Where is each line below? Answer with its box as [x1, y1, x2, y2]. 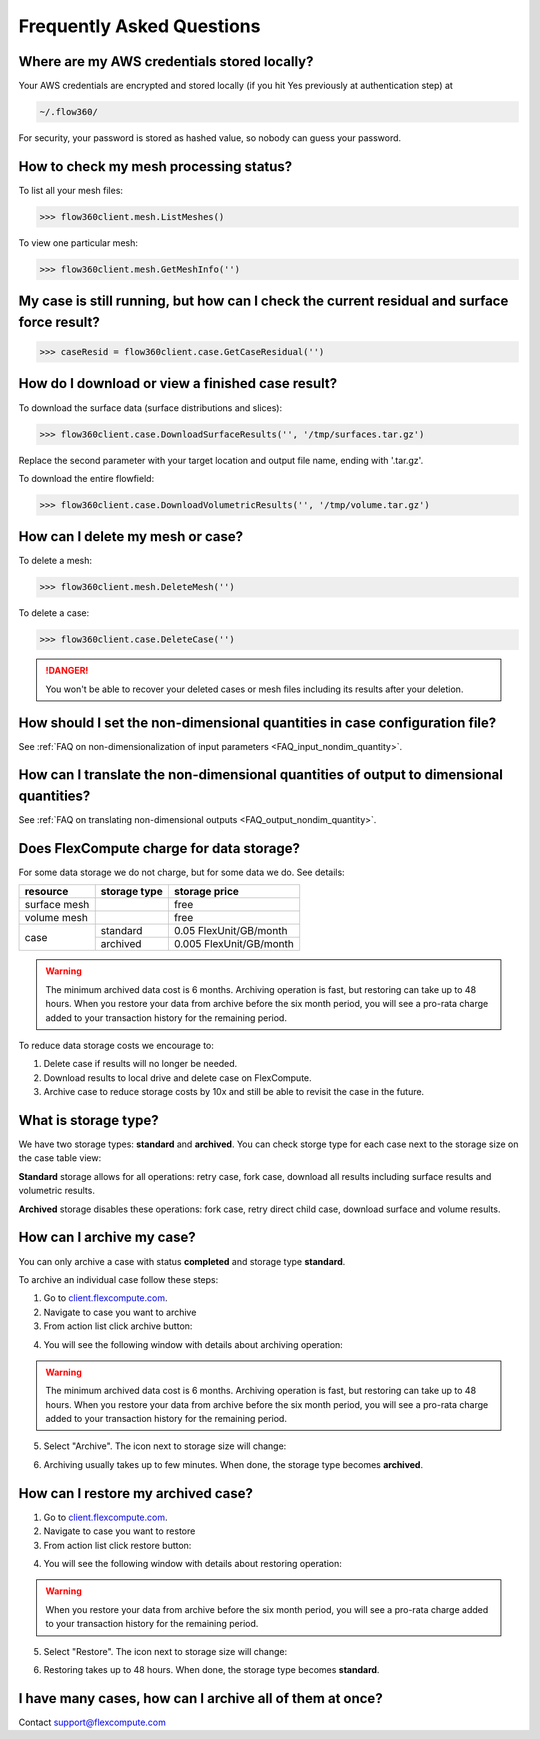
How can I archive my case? [18, 1229, 197, 1246]
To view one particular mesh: [18, 236, 139, 249]
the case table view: [18, 1152, 102, 1164]
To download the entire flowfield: [18, 472, 155, 484]
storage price [173, 885, 240, 899]
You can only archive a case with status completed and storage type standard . [18, 1255, 346, 1267]
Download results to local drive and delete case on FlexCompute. [43, 1071, 312, 1084]
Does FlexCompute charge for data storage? [18, 840, 300, 857]
